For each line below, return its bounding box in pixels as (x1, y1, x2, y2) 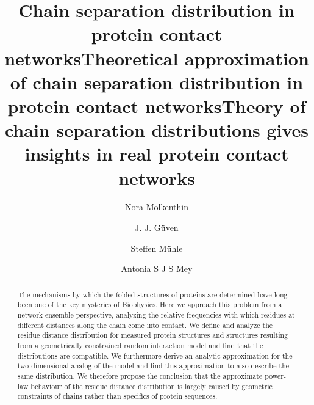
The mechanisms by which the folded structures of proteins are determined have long (17, 289, 288, 299)
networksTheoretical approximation (4, 45, 309, 70)
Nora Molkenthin (125, 200, 188, 213)
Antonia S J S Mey (121, 262, 193, 275)
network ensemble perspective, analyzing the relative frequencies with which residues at (17, 309, 295, 319)
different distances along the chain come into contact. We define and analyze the (17, 319, 273, 330)
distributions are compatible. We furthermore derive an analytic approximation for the (17, 350, 293, 360)
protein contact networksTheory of (7, 93, 306, 118)
